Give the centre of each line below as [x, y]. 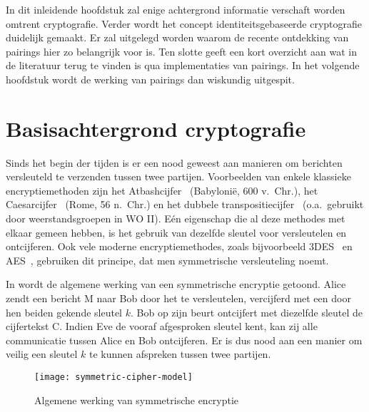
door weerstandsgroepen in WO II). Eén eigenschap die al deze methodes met [176, 218]
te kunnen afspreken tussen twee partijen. [180, 354]
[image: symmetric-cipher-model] [113, 377]
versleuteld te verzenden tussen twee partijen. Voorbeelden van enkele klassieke [178, 176]
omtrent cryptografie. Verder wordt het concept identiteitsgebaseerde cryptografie [184, 23]
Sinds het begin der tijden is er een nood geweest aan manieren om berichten [174, 162]
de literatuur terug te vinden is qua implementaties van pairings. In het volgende [183, 65]
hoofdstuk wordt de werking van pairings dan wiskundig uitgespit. [150, 79]
